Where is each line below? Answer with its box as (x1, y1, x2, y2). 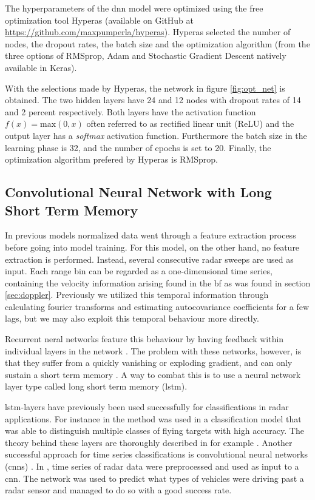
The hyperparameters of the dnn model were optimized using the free (5, 2, 263, 14)
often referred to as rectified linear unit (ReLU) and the (86, 117, 294, 130)
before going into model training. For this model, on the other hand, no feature (5, 240, 300, 253)
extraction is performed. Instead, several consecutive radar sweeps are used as (5, 252, 294, 265)
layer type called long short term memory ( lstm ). (5, 380, 188, 393)
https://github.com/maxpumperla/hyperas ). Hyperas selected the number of (5, 25, 291, 38)
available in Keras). (5, 61, 77, 73)
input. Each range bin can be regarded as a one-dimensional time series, (5, 265, 273, 277)
